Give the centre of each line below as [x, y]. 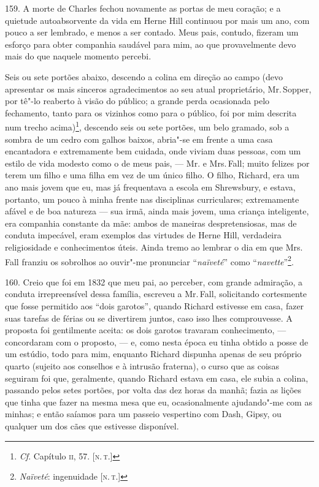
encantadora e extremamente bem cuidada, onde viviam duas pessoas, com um [153, 151]
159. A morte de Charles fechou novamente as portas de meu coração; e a [143, 8]
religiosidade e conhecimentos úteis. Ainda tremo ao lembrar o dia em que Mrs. [154, 247]
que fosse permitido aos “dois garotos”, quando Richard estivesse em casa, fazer [155, 305]
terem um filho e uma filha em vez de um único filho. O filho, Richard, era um [152, 175]
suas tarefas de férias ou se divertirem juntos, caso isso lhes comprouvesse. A [149, 318]
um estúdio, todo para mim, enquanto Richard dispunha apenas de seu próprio [153, 354]
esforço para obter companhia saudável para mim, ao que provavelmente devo [151, 44]
